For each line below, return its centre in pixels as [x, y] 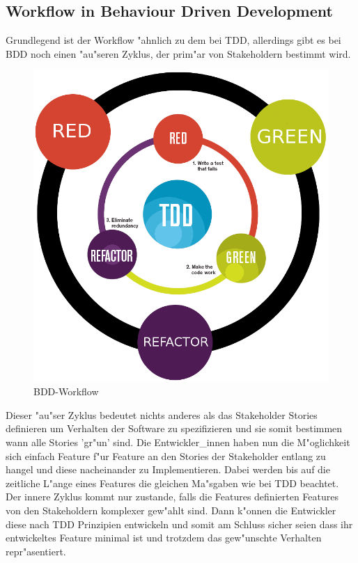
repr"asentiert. [36, 551]
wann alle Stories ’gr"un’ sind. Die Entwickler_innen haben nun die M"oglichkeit [178, 442]
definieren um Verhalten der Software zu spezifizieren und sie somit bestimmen [174, 428]
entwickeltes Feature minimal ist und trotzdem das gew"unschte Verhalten [164, 538]
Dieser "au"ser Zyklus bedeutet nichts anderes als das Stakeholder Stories [162, 414]
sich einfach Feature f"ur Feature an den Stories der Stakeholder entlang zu [166, 455]
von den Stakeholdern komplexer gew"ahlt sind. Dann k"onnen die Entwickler [171, 510]
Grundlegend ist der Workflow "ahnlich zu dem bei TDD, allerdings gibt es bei [173, 40]
